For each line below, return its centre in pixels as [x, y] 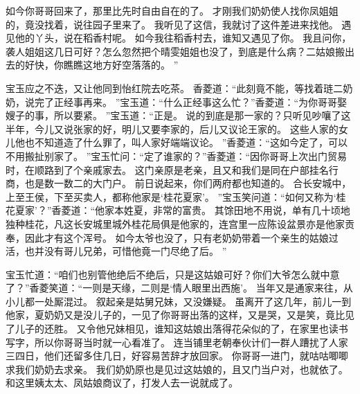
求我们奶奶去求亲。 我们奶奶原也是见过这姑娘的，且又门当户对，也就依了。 [177, 369]
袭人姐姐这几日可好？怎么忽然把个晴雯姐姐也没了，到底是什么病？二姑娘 [170, 51]
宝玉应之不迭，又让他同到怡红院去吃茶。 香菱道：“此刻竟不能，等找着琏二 [174, 88]
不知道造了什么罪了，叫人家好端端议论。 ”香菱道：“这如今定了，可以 [191, 142]
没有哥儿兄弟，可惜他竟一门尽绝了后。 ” [135, 251]
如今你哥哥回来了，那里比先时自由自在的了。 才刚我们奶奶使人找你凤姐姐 [172, 10]
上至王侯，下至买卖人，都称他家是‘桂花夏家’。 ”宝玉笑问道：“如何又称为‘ [171, 196]
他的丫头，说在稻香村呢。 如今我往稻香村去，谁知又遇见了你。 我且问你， [183, 38]
